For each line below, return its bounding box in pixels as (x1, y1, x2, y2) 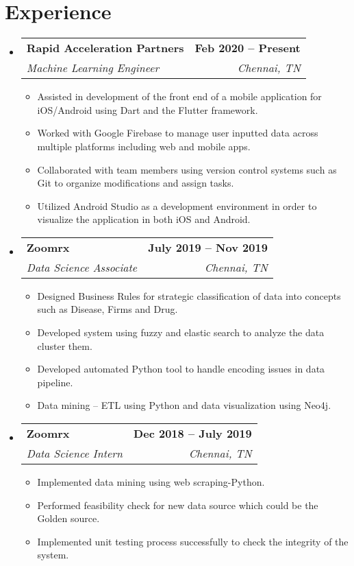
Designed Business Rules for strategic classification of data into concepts (37, 288, 341, 303)
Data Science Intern (26, 445, 123, 462)
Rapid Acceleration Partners (26, 40, 184, 56)
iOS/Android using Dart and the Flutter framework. (37, 102, 258, 117)
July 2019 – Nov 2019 (148, 239, 268, 255)
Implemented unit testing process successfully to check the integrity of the (37, 534, 349, 548)
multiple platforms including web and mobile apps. (37, 139, 251, 153)
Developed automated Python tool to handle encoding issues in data (37, 362, 325, 376)
